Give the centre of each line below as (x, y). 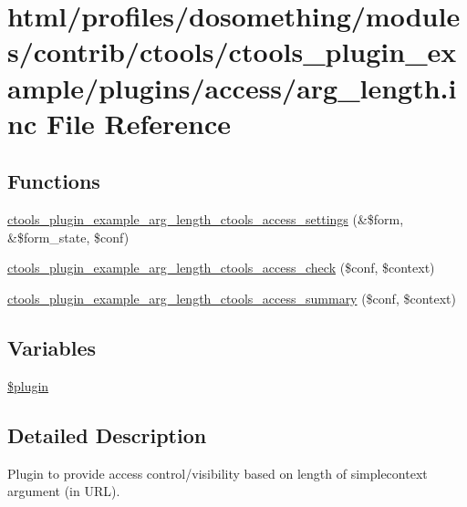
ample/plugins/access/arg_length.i (232, 87)
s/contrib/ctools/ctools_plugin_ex (232, 52)
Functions (54, 181)
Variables (52, 347)
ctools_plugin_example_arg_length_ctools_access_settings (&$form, (206, 219)
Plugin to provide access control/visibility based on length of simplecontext (218, 473)
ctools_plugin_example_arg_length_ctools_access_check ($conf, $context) (221, 268)
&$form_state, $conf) (68, 237)
